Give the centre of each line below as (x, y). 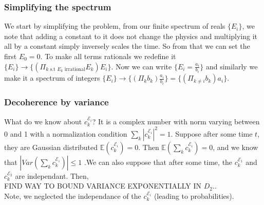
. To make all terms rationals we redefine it (108, 56)
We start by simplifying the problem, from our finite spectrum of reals (115, 26)
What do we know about (43, 121)
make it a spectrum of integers (52, 78)
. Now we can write (142, 66)
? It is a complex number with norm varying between (176, 121)
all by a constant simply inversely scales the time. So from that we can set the (127, 46)
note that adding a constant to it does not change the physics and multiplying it (131, 36)
